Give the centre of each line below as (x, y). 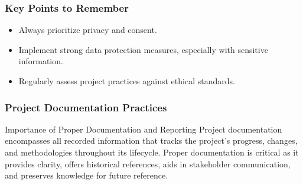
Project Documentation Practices (86, 107)
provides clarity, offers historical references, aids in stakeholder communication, (148, 163)
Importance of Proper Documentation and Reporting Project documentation (144, 129)
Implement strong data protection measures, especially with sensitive (143, 49)
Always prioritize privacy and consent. (88, 30)
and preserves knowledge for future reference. (87, 175)
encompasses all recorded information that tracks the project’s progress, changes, (151, 141)
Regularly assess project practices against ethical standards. (127, 81)
